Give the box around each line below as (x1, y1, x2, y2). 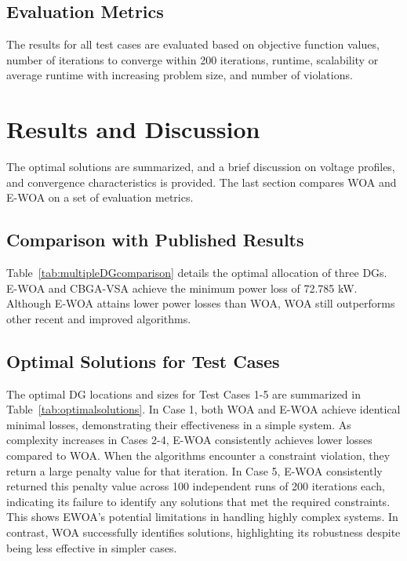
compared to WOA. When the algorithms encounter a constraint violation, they (6, 447, 391, 464)
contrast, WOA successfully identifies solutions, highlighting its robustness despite (6, 524, 401, 541)
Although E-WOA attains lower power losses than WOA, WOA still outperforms (6, 295, 395, 311)
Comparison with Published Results (6, 228, 304, 252)
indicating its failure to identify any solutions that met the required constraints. (6, 493, 391, 509)
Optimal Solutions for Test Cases (6, 348, 280, 373)
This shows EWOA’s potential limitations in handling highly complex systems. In (6, 508, 398, 525)
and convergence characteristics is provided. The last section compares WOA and (6, 173, 397, 190)
